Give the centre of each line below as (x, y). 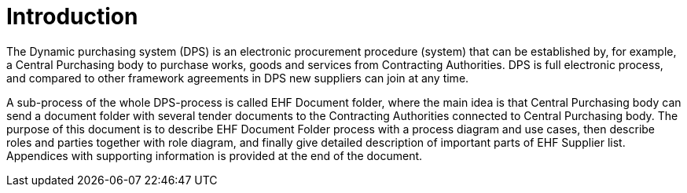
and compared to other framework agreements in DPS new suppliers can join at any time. (238, 78)
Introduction (72, 16)
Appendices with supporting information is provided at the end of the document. (215, 155)
